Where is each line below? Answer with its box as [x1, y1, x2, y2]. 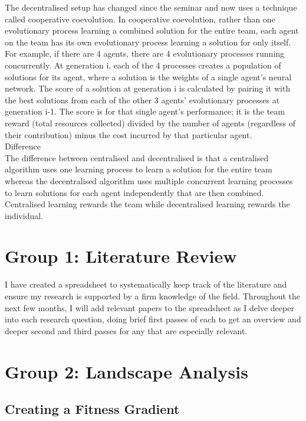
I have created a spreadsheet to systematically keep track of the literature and [5, 278, 287, 291]
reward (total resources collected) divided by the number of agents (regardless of [5, 116, 295, 129]
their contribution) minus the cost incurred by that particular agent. [5, 128, 252, 141]
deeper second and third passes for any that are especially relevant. [5, 324, 248, 337]
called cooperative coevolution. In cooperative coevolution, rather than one [5, 12, 275, 25]
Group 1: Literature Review [5, 244, 237, 268]
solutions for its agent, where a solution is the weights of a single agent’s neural [5, 70, 292, 83]
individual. [5, 209, 43, 221]
